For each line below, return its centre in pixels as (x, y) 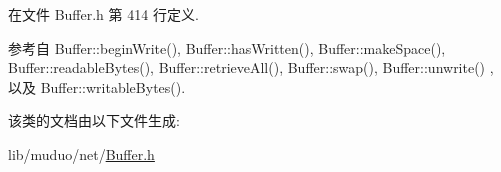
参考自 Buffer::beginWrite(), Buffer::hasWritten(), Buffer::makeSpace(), (227, 47)
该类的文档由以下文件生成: (94, 120)
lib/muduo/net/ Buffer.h (81, 153)
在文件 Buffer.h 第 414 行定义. (103, 14)
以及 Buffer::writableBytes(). (97, 86)
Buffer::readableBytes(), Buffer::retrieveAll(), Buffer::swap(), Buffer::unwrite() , (251, 67)
